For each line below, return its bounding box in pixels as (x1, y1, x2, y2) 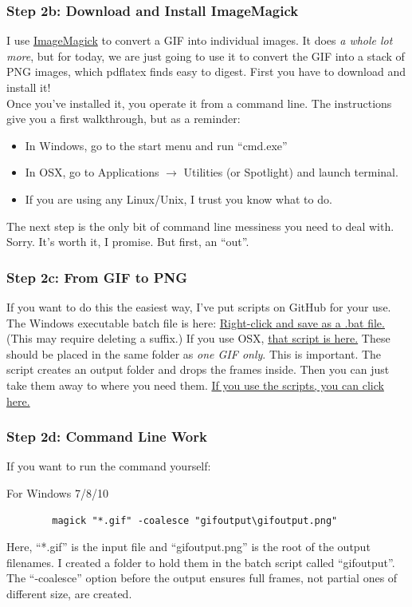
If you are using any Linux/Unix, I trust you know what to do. (25, 190, 332, 207)
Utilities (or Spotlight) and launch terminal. (183, 164, 398, 181)
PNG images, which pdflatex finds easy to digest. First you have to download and (6, 63, 406, 80)
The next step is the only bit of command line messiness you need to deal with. (6, 217, 394, 234)
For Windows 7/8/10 (6, 484, 108, 501)
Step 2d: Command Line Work (6, 426, 207, 446)
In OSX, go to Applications (25, 164, 159, 181)
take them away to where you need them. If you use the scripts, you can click (6, 376, 384, 393)
